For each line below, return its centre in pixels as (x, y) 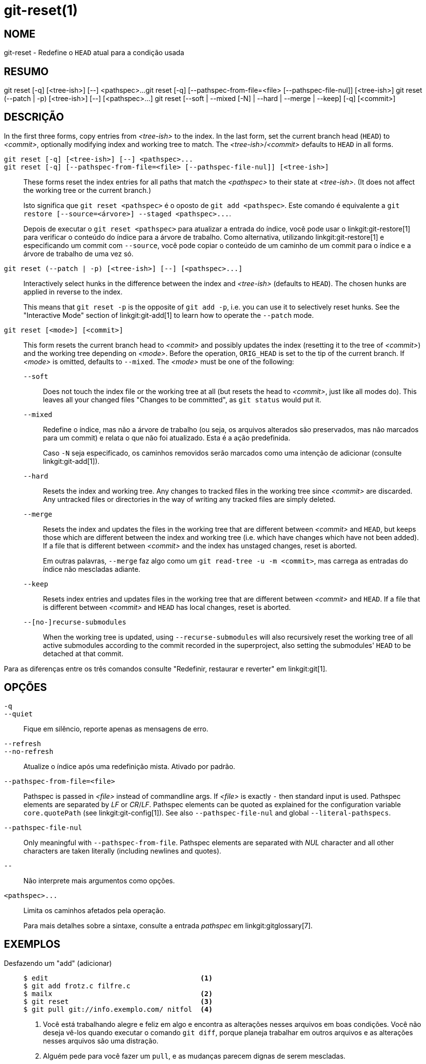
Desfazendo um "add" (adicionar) (58, 963)
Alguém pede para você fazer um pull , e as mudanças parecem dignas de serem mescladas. (194, 1056)
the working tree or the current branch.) (87, 190)
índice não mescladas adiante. (92, 569)
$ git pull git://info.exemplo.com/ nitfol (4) (118, 1009)
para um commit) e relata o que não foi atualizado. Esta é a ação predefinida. (167, 438)
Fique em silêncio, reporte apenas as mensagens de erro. (116, 729)
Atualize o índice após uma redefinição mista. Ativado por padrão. (129, 766)
